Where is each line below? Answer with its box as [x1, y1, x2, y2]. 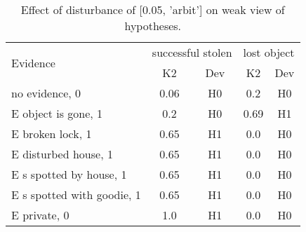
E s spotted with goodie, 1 [11, 186, 141, 203]
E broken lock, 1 [11, 125, 92, 142]
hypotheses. [124, 18, 182, 34]
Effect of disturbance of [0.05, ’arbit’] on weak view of [20, 1, 285, 18]
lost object [243, 44, 295, 60]
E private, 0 [11, 207, 69, 223]
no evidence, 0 [11, 85, 81, 101]
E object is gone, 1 [11, 105, 103, 121]
